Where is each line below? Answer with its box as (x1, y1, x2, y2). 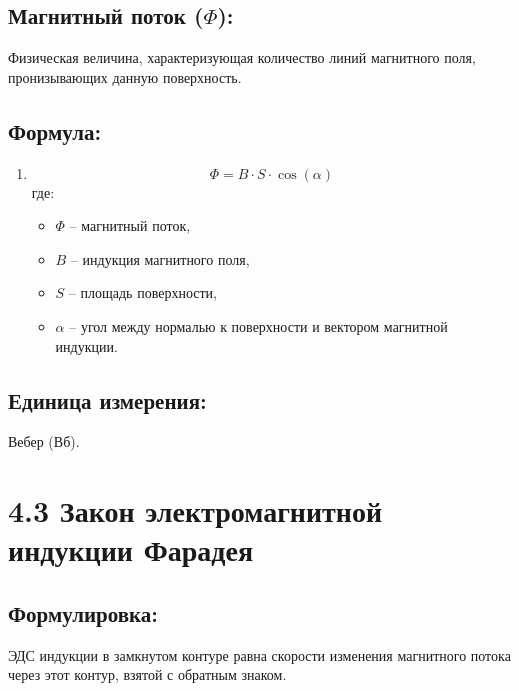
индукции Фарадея (8, 529, 254, 570)
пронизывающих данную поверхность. (8, 66, 242, 87)
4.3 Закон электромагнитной (8, 490, 383, 531)
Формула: (8, 115, 102, 146)
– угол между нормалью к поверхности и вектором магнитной (69, 315, 448, 336)
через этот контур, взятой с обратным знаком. (8, 664, 287, 685)
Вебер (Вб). (8, 431, 80, 452)
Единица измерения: (8, 384, 207, 415)
